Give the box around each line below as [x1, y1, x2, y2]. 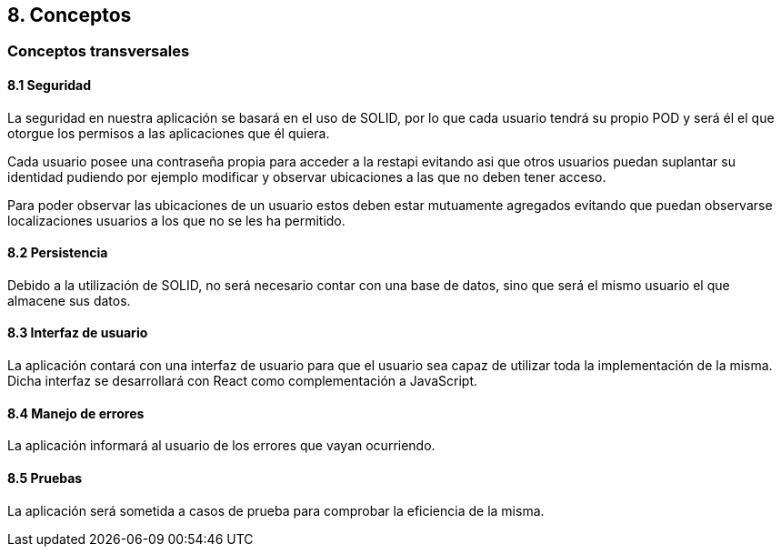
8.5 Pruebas [7, 469, 83, 486]
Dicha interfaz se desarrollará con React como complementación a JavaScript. [7, 373, 478, 389]
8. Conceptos [7, 4, 132, 26]
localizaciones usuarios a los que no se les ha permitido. [7, 212, 345, 228]
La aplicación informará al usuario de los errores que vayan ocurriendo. [7, 438, 436, 454]
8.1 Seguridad [7, 77, 91, 94]
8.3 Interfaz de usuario [7, 325, 148, 341]
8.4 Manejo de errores [7, 405, 145, 421]
